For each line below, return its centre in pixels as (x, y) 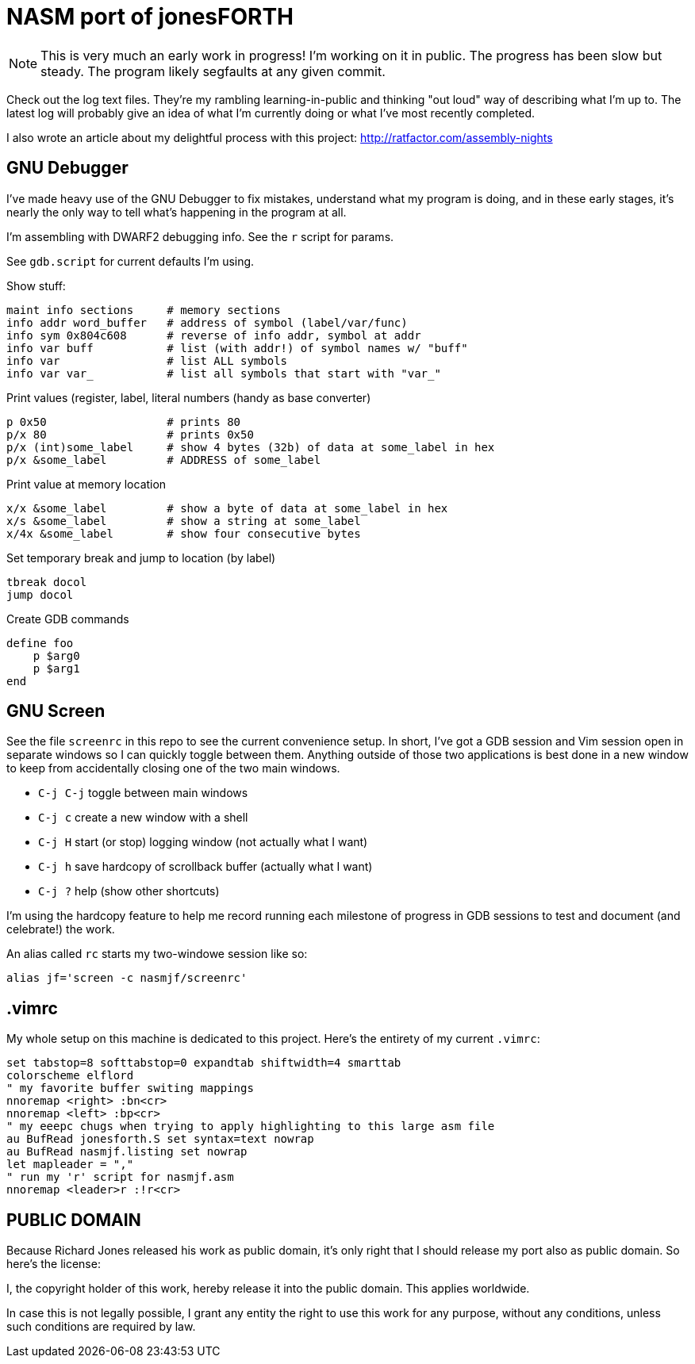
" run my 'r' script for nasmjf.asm (120, 1177)
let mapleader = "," (70, 1165)
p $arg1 (56, 668)
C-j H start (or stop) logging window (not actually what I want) (203, 842)
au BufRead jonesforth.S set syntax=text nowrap (160, 1139)
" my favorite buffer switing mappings (130, 1088)
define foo (40, 643)
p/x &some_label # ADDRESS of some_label (164, 460)
